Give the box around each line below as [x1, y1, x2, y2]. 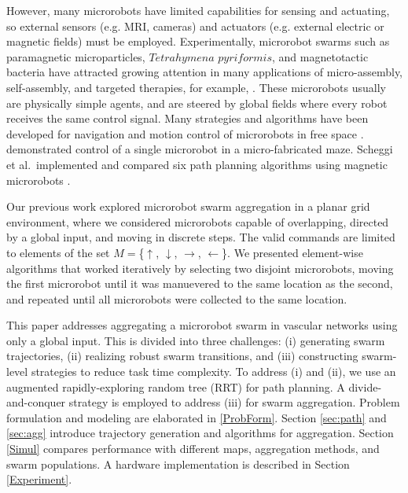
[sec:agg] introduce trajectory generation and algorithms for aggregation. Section [6, 425, 394, 441]
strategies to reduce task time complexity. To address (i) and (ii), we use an [31, 363, 396, 380]
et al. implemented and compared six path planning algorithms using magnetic [6, 156, 388, 172]
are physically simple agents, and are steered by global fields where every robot [6, 94, 388, 111]
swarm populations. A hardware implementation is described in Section [6, 455, 350, 472]
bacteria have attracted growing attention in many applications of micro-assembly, [6, 64, 402, 80]
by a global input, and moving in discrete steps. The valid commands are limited [6, 229, 395, 245]
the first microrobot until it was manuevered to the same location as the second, [6, 275, 393, 292]
